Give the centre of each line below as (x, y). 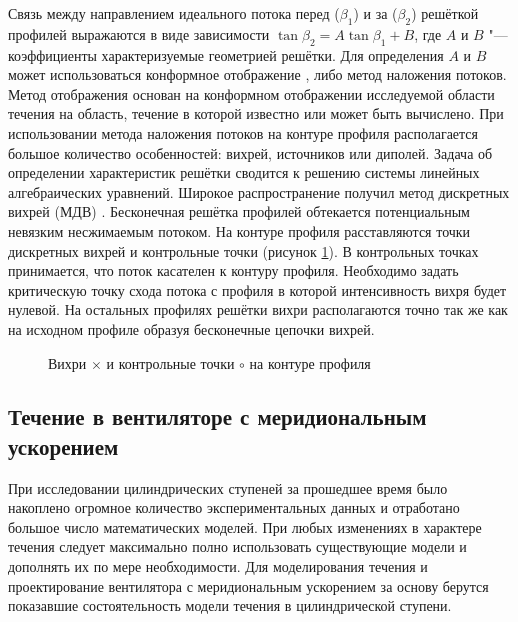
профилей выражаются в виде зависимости (139, 33)
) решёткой (445, 13)
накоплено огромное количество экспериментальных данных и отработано (234, 507)
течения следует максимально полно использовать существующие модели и (237, 546)
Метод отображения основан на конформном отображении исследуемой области (251, 93)
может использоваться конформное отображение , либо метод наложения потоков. (257, 74)
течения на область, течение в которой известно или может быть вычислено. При (256, 113)
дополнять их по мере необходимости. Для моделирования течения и (218, 566)
